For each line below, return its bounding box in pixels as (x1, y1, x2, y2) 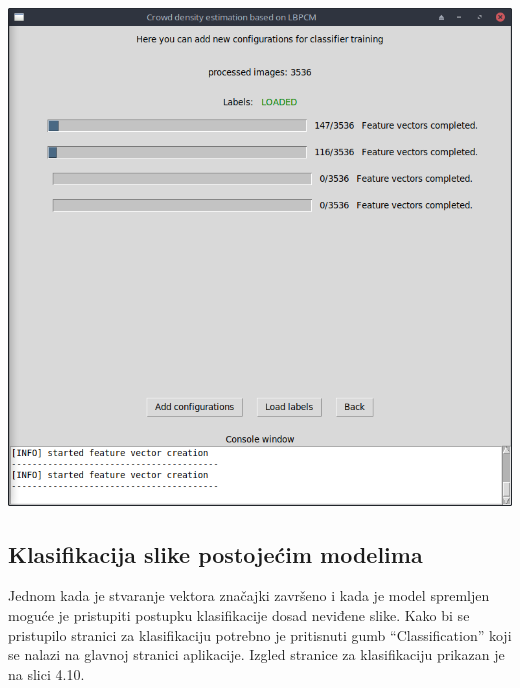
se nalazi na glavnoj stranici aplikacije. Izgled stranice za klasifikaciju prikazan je (8, 644, 505, 665)
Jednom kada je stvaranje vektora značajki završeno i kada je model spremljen (8, 585, 490, 606)
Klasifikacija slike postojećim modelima (8, 538, 423, 569)
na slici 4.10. (8, 663, 85, 684)
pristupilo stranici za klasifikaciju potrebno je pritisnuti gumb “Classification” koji (8, 624, 512, 645)
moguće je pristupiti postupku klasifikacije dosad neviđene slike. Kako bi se (8, 604, 470, 625)
